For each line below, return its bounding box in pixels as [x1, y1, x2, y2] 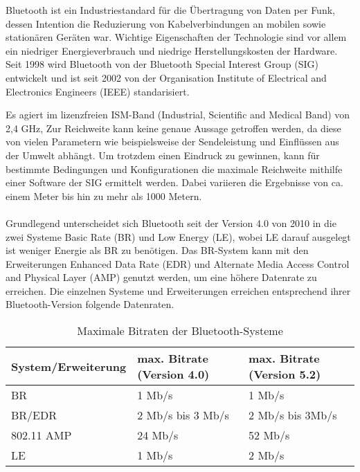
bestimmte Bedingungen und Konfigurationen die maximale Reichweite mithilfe [6, 161, 343, 176]
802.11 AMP [11, 427, 72, 444]
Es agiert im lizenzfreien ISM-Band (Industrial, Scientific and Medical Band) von [6, 107, 350, 122]
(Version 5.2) [249, 366, 321, 383]
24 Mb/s [137, 427, 179, 444]
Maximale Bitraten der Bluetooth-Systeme [77, 323, 283, 339]
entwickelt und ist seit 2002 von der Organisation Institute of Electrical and [6, 70, 327, 84]
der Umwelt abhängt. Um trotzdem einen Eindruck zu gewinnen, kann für [6, 147, 320, 162]
